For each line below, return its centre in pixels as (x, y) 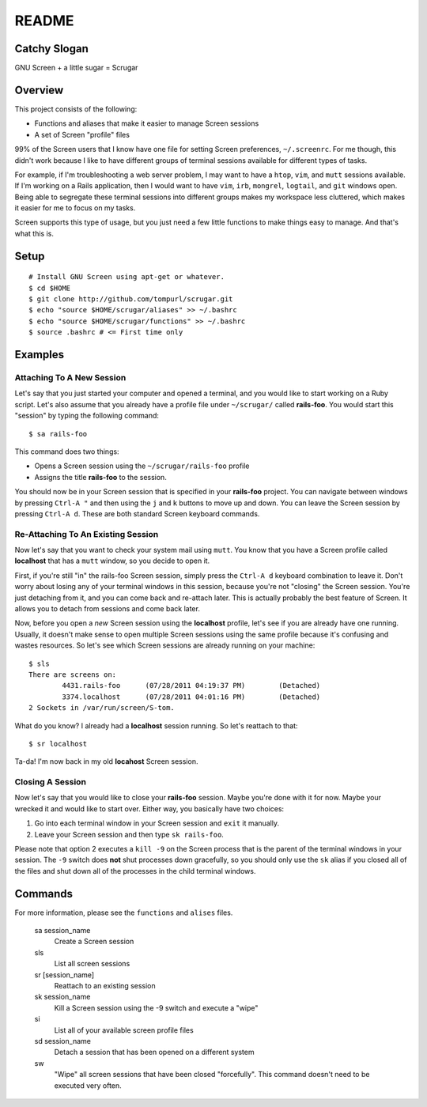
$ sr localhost (58, 744)
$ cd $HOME (50, 288)
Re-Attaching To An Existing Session (87, 534)
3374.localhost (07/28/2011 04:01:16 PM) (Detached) (191, 697)
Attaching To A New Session (70, 378)
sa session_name (62, 931)
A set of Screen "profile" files (82, 134)
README (44, 21)
